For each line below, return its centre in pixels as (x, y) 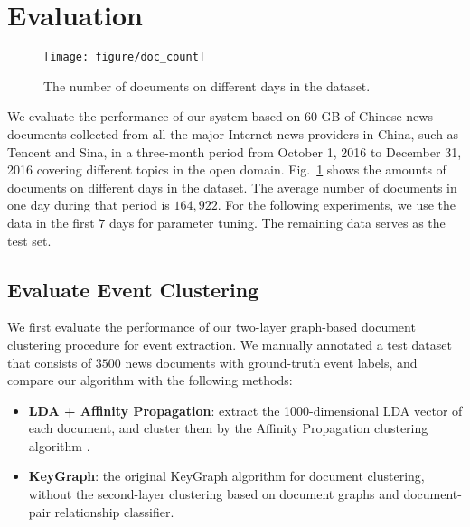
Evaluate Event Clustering (133, 289)
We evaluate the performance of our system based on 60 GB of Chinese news (220, 116)
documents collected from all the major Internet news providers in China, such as (233, 133)
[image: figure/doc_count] (124, 57)
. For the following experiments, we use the (337, 205)
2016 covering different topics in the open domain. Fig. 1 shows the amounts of (227, 169)
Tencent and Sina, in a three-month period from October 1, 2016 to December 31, (235, 151)
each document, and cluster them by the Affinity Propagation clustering (228, 428)
